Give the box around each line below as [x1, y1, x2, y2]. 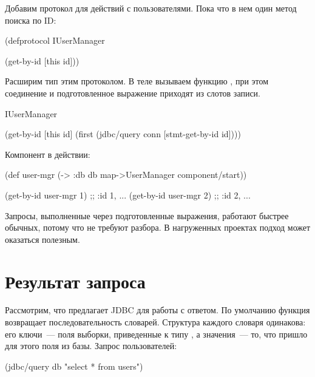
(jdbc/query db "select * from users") [5, 359, 143, 372]
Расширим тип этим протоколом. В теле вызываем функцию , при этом [5, 75, 269, 87]
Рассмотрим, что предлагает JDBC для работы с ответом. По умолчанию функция [5, 304, 310, 316]
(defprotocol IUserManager [5, 34, 105, 47]
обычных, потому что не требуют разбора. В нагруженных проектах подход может [5, 221, 311, 234]
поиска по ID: [5, 13, 56, 26]
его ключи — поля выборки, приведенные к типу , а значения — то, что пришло [5, 327, 308, 340]
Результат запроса [5, 268, 146, 293]
